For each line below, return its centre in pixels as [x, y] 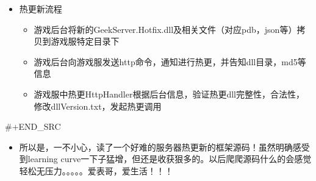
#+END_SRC [33, 126]
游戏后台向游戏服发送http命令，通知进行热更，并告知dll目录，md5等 [170, 61]
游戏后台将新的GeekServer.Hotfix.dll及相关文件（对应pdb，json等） [165, 29]
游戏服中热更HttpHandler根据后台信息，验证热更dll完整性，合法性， [169, 94]
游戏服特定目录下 [85, 41]
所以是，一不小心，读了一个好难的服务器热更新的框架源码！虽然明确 [156, 147]
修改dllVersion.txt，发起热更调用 [98, 106]
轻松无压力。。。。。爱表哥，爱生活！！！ [96, 170]
